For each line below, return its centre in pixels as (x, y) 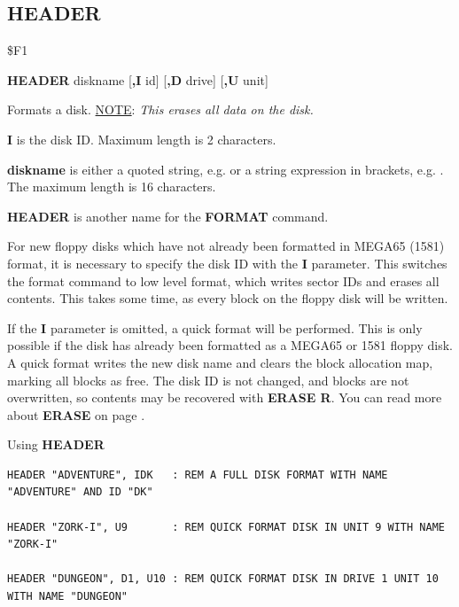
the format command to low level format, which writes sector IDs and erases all (223, 280)
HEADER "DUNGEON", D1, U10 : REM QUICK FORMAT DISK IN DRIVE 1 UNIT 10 (223, 579)
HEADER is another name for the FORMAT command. (168, 216)
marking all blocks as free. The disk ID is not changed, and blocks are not (208, 380)
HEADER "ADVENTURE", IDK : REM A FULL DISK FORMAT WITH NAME (198, 475)
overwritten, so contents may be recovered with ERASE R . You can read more (225, 397)
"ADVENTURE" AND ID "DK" (80, 492)
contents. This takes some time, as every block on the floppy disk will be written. (228, 298)
